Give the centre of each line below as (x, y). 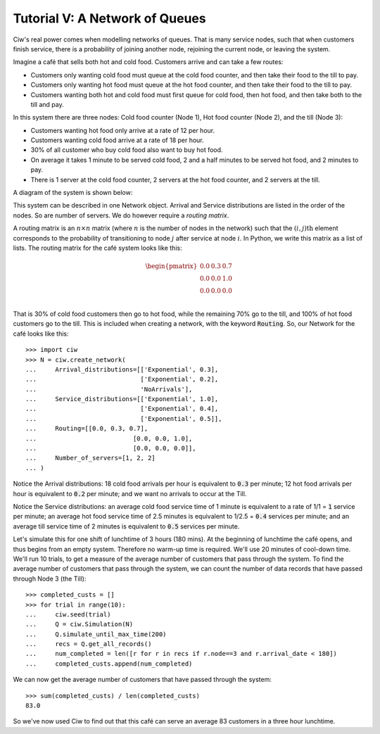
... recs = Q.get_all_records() (89, 644)
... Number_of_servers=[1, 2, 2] (91, 458)
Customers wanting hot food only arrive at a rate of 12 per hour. (123, 130)
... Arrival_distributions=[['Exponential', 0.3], (122, 369)
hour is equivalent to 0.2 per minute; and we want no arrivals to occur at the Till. (130, 493)
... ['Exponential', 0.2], (122, 379)
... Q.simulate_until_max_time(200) (96, 634)
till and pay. (47, 104)
